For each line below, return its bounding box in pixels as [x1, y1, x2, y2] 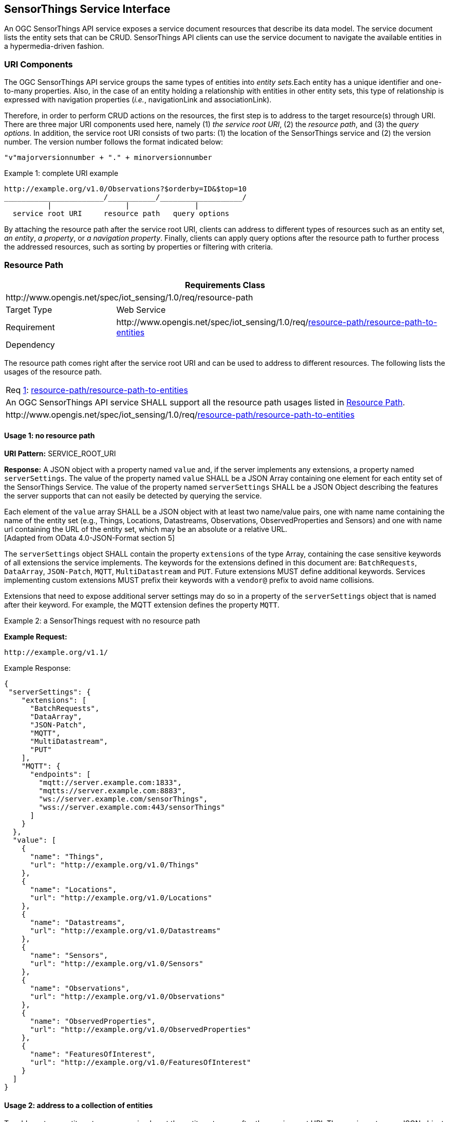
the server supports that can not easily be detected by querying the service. [4, 491, 262, 501]
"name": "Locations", [30, 885, 117, 894]
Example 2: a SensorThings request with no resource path [4, 616, 200, 626]
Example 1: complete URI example [4, 169, 119, 178]
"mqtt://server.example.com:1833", [39, 778, 182, 787]
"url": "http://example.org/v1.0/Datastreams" [30, 927, 221, 935]
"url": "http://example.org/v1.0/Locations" [30, 894, 212, 902]
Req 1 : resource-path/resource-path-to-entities [6, 384, 188, 395]
